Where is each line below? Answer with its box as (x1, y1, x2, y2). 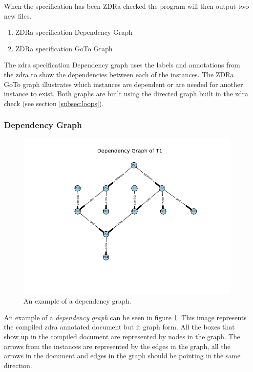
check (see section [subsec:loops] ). (4, 98, 104, 108)
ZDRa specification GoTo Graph (15, 43, 113, 53)
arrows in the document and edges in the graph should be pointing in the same (4, 350, 241, 361)
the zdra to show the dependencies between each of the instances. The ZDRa (4, 69, 234, 79)
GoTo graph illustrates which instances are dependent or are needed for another (4, 79, 243, 89)
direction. (4, 360, 32, 370)
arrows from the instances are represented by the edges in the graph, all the (4, 341, 231, 351)
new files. (4, 10, 32, 21)
